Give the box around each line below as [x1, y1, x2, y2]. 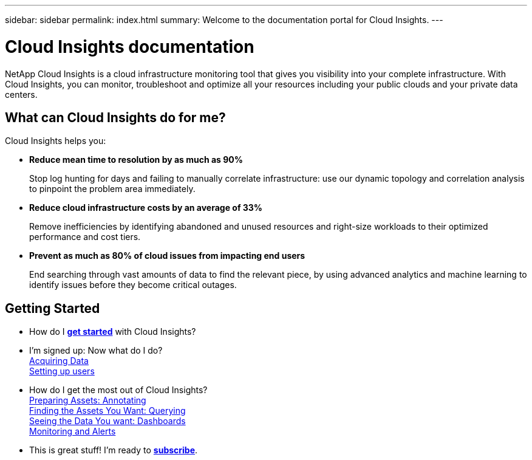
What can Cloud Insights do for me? [5, 109, 226, 125]
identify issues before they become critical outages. [29, 280, 237, 290]
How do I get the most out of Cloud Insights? [29, 385, 208, 396]
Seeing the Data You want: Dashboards [29, 416, 186, 427]
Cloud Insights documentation [5, 36, 254, 57]
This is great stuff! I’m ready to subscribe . [29, 445, 198, 456]
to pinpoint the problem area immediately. [29, 184, 196, 194]
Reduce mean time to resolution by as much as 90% [29, 154, 244, 165]
